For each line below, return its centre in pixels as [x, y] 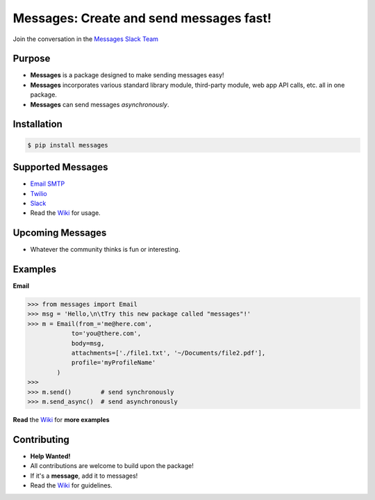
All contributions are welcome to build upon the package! [112, 466]
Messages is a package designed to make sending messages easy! [127, 75]
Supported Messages [60, 167]
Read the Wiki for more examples [61, 419]
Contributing [41, 439]
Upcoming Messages [60, 233]
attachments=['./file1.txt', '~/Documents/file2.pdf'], [168, 353]
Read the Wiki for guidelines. [71, 485]
